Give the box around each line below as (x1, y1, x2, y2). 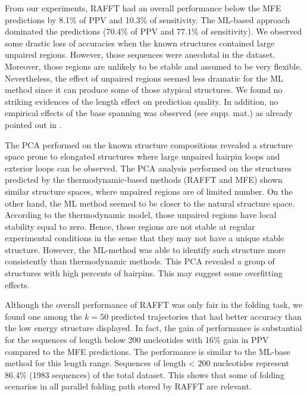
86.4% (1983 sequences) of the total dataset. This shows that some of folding (5, 368, 284, 381)
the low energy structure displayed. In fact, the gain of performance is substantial (5, 322, 302, 334)
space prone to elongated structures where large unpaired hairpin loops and (5, 150, 280, 163)
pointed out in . (5, 118, 62, 130)
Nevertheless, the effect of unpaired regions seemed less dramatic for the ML (5, 71, 283, 84)
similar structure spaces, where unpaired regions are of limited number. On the (5, 185, 293, 197)
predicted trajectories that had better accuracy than (111, 310, 302, 322)
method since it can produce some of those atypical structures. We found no (5, 83, 283, 96)
